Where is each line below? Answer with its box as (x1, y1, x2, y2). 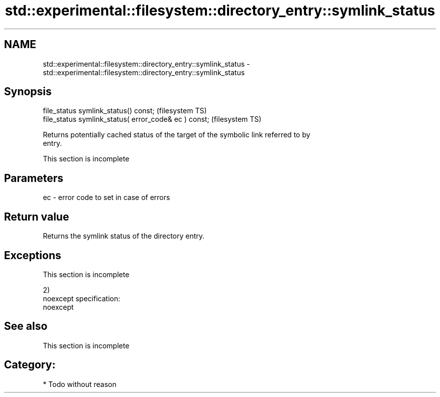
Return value (4, 210, 69, 223)
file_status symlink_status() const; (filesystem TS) (43, 106, 207, 115)
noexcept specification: (43, 294, 121, 303)
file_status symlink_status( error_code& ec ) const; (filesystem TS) (43, 115, 262, 124)
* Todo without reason (43, 379, 117, 388)
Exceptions (4, 249, 61, 262)
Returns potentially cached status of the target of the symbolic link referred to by (43, 130, 310, 139)
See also (4, 320, 48, 333)
